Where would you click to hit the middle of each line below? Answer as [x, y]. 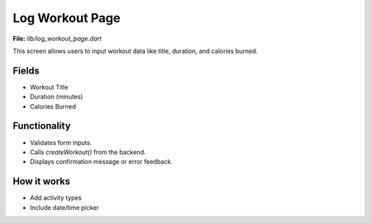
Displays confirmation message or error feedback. [101, 162]
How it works [41, 181]
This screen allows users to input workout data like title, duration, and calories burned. [135, 51]
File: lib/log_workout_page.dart [57, 39]
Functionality [42, 126]
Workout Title [49, 87]
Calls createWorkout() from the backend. [88, 152]
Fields [26, 71]
